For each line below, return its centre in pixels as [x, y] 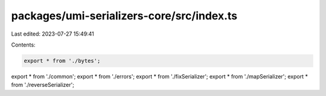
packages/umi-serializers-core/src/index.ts [124, 16]
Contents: [23, 45]
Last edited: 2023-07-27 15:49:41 [53, 34]
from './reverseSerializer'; [43, 85]
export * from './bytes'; [62, 61]
